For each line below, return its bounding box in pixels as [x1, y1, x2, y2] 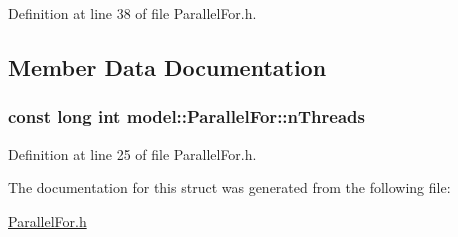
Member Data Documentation [8, 51, 327, 82]
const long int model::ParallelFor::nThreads [8, 104, 365, 129]
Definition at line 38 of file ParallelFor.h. [8, 3, 257, 23]
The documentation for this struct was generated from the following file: [8, 177, 451, 198]
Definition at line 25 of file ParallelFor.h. [8, 143, 257, 164]
